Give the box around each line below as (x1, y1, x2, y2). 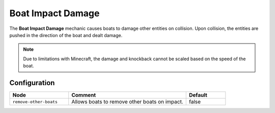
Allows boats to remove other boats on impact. (71, 98, 183, 105)
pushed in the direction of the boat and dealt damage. (9, 32, 123, 38)
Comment (71, 92, 96, 99)
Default (188, 92, 207, 99)
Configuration (9, 79, 55, 87)
